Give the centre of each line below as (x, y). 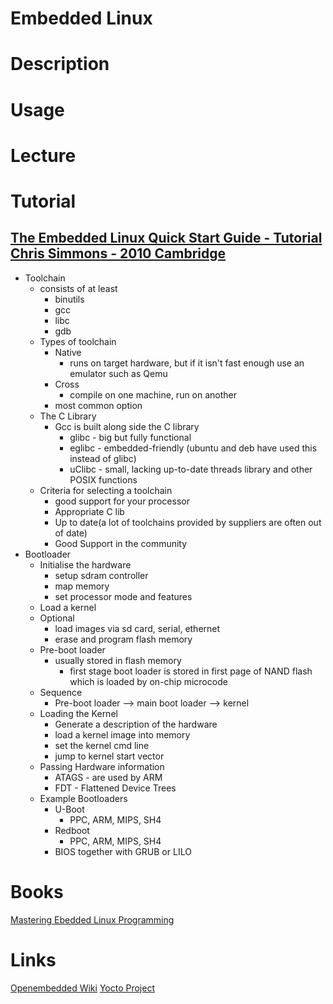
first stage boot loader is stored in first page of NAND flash (191, 671)
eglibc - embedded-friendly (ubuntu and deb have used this (193, 448)
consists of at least (78, 288)
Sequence (61, 692)
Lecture (43, 155)
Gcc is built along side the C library (127, 426)
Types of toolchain (78, 341)
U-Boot (69, 809)
